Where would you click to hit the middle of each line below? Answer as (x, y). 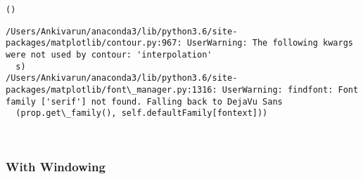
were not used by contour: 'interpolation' (109, 54)
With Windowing (56, 167)
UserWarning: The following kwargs (270, 43)
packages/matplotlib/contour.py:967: (94, 43)
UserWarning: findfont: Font (290, 89)
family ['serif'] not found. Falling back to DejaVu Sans (144, 101)
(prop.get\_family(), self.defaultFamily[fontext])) (142, 113)
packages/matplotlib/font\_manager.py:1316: (112, 89)
